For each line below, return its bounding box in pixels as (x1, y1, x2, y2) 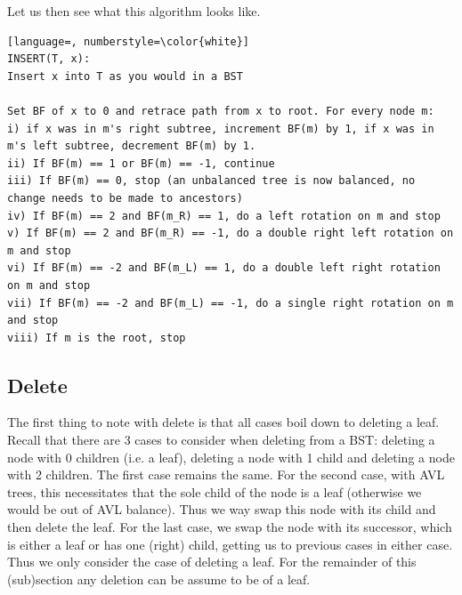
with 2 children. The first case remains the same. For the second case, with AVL (7, 465, 445, 484)
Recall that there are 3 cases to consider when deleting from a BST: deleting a (7, 430, 435, 449)
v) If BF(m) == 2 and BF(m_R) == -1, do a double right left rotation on (7, 227, 454, 240)
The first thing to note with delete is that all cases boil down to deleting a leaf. (7, 413, 440, 431)
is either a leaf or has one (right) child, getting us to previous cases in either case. (7, 535, 453, 553)
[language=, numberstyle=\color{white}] (7, 35, 250, 48)
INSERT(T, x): (7, 52, 91, 66)
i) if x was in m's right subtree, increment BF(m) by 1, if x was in (7, 122, 434, 135)
